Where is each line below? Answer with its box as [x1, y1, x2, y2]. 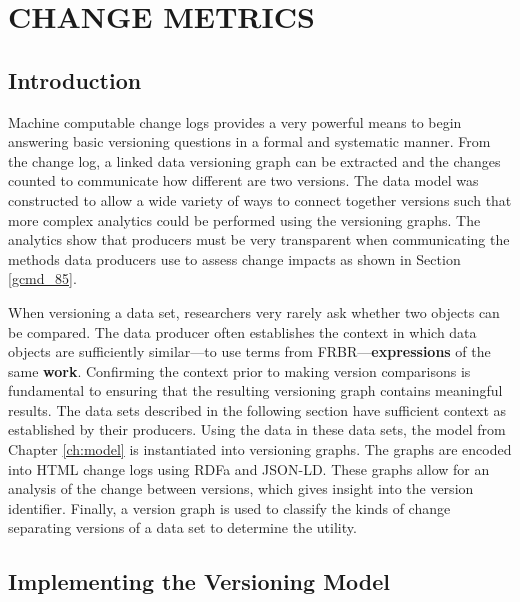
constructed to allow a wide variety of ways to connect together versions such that [8, 189, 512, 210]
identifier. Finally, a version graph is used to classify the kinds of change [8, 497, 451, 518]
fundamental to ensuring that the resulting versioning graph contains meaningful [8, 380, 503, 401]
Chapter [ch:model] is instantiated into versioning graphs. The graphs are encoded [8, 439, 512, 460]
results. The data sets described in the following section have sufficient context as [8, 399, 507, 420]
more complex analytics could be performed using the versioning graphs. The [8, 209, 481, 230]
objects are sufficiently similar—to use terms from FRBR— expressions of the [8, 341, 491, 362]
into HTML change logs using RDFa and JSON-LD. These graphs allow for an [8, 458, 490, 479]
